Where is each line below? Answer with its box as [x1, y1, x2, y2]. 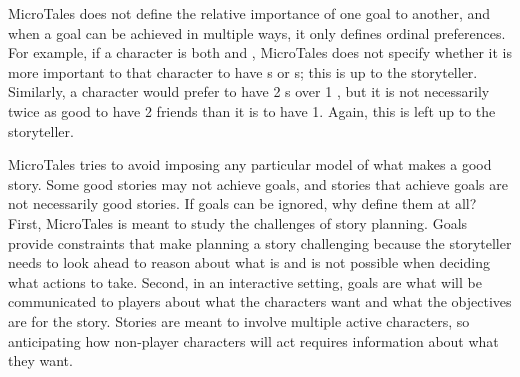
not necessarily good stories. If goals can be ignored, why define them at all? [8, 193, 477, 214]
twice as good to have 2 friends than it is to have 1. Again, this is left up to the [8, 100, 496, 121]
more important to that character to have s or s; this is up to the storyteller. [8, 61, 478, 82]
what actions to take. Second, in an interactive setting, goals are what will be [8, 271, 482, 292]
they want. [8, 350, 73, 371]
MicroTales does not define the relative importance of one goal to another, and [8, 3, 491, 23]
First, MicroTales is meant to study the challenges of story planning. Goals [8, 212, 468, 233]
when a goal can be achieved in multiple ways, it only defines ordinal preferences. [8, 22, 506, 43]
